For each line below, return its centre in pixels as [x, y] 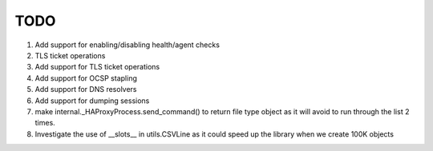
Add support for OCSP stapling [86, 78]
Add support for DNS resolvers [86, 89]
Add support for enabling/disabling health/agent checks [127, 45]
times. [45, 123]
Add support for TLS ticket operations [97, 67]
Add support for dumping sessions [92, 101]
